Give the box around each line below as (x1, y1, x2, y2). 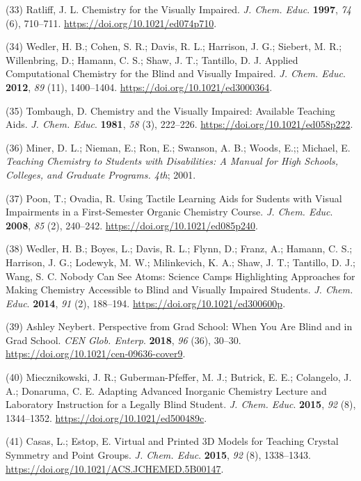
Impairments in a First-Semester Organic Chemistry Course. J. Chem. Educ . (6, 204, 333, 219)
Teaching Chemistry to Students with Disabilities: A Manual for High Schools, (6, 154, 339, 168)
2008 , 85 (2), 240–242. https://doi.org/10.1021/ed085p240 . (6, 218, 258, 232)
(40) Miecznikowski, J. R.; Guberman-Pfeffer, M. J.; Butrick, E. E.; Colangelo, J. (6, 370, 352, 384)
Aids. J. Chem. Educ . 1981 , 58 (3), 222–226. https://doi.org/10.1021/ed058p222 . (6, 117, 353, 131)
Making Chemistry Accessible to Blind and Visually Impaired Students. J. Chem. (6, 282, 353, 297)
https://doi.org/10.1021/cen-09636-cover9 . (6, 346, 186, 361)
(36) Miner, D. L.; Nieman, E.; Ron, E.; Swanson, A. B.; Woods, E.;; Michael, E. (6, 140, 351, 154)
